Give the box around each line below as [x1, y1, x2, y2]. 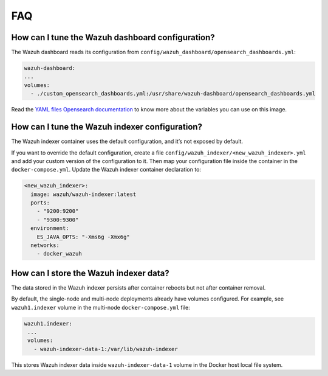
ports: [30, 200, 50, 206]
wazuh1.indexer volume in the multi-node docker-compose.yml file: [11, 304, 191, 311]
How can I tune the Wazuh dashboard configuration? [11, 32, 215, 43]
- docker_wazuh [36, 250, 82, 257]
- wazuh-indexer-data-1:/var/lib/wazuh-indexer [33, 346, 179, 352]
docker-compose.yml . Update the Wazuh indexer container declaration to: [11, 166, 202, 173]
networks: [30, 242, 60, 249]
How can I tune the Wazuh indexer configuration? [11, 122, 203, 132]
